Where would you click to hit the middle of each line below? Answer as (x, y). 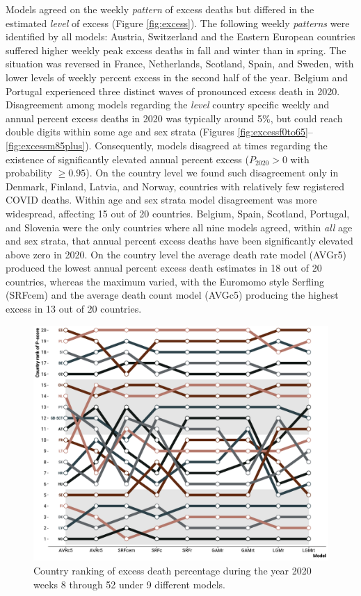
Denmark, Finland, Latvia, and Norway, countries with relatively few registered (175, 186)
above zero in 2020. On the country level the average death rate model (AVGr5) (176, 254)
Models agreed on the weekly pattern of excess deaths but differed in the (160, 9)
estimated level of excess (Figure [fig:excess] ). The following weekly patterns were (178, 23)
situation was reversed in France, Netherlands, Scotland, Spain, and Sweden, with (180, 64)
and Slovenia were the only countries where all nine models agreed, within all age (179, 227)
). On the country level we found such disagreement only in (212, 173)
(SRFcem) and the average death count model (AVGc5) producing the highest (172, 295)
